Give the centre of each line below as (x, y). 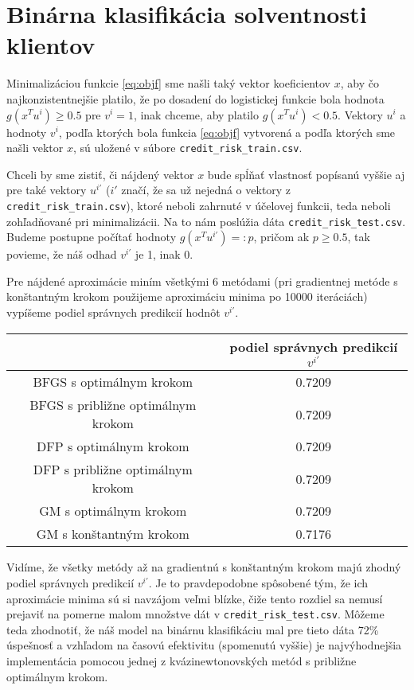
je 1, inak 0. (164, 254)
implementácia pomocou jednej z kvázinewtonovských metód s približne (182, 661)
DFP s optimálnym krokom (113, 446)
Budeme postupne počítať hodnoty (92, 237)
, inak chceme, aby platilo (196, 114)
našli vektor (35, 148)
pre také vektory (47, 190)
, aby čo (359, 83)
